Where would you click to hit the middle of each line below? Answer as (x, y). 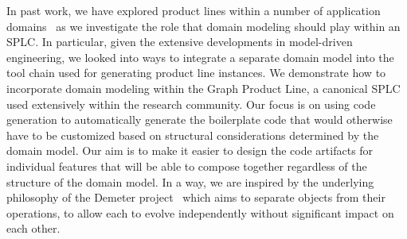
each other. (33, 228)
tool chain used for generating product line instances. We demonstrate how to (196, 73)
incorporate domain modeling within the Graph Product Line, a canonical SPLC (203, 88)
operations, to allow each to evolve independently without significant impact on (200, 212)
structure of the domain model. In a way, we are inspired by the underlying (190, 181)
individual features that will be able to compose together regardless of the (187, 166)
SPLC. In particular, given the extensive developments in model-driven (180, 42)
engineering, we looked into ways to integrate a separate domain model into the (200, 57)
